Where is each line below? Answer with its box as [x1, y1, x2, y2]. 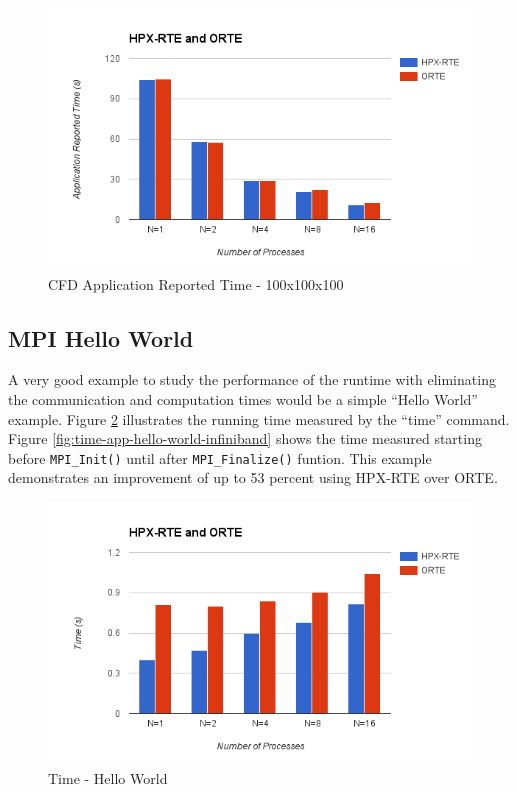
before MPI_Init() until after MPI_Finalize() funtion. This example [8, 447, 432, 468]
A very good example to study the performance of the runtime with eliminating [8, 369, 496, 390]
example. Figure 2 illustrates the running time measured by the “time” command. [8, 408, 510, 429]
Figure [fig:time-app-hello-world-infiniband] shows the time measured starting [8, 428, 482, 449]
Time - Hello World [48, 767, 168, 788]
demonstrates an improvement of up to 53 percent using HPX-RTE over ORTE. [8, 467, 498, 488]
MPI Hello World [8, 322, 194, 353]
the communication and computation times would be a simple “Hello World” [8, 389, 478, 410]
